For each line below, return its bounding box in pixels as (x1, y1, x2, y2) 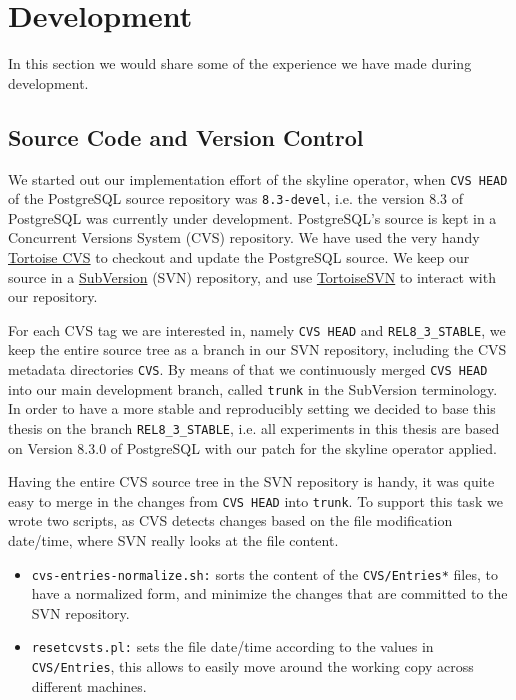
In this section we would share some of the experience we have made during (8, 53, 472, 74)
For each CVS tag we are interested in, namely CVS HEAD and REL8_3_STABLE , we (8, 319, 506, 340)
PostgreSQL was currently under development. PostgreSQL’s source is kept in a (8, 207, 497, 228)
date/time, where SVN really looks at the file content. (8, 530, 339, 551)
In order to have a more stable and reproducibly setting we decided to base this (8, 398, 496, 419)
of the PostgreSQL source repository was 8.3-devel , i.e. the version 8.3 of (8, 188, 464, 209)
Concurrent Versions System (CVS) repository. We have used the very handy (8, 227, 480, 248)
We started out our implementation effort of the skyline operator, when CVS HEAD (8, 168, 508, 189)
